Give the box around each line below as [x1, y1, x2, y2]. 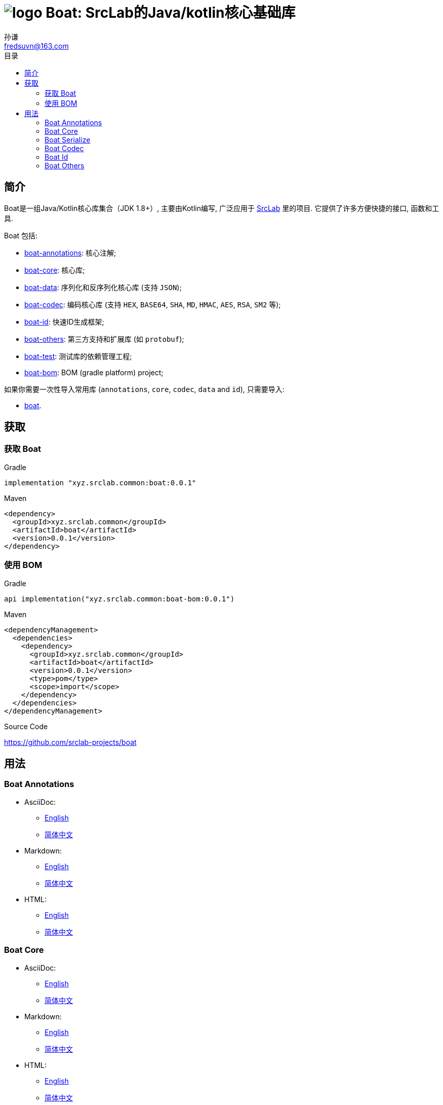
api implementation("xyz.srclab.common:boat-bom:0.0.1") [4, 594, 235, 603]
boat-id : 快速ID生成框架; [24, 317, 104, 326]
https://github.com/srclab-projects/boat [4, 737, 137, 746]
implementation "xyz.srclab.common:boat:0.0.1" [4, 478, 196, 487]
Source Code [4, 722, 48, 731]
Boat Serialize [45, 135, 91, 144]
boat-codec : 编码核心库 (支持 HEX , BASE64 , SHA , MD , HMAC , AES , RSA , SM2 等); [24, 300, 281, 309]
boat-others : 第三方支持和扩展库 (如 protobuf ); [24, 334, 184, 343]
